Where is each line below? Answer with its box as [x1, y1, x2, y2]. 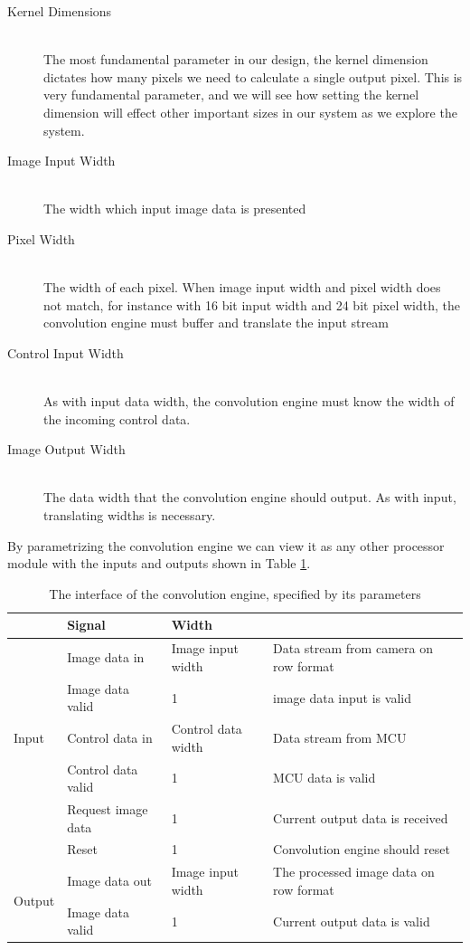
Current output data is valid [273, 911, 430, 930]
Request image [67, 800, 148, 819]
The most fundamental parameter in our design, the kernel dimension [43, 50, 428, 69]
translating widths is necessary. [43, 506, 216, 525]
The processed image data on [273, 862, 435, 881]
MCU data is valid [273, 768, 376, 787]
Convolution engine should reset [273, 840, 450, 859]
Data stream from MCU [273, 727, 407, 746]
